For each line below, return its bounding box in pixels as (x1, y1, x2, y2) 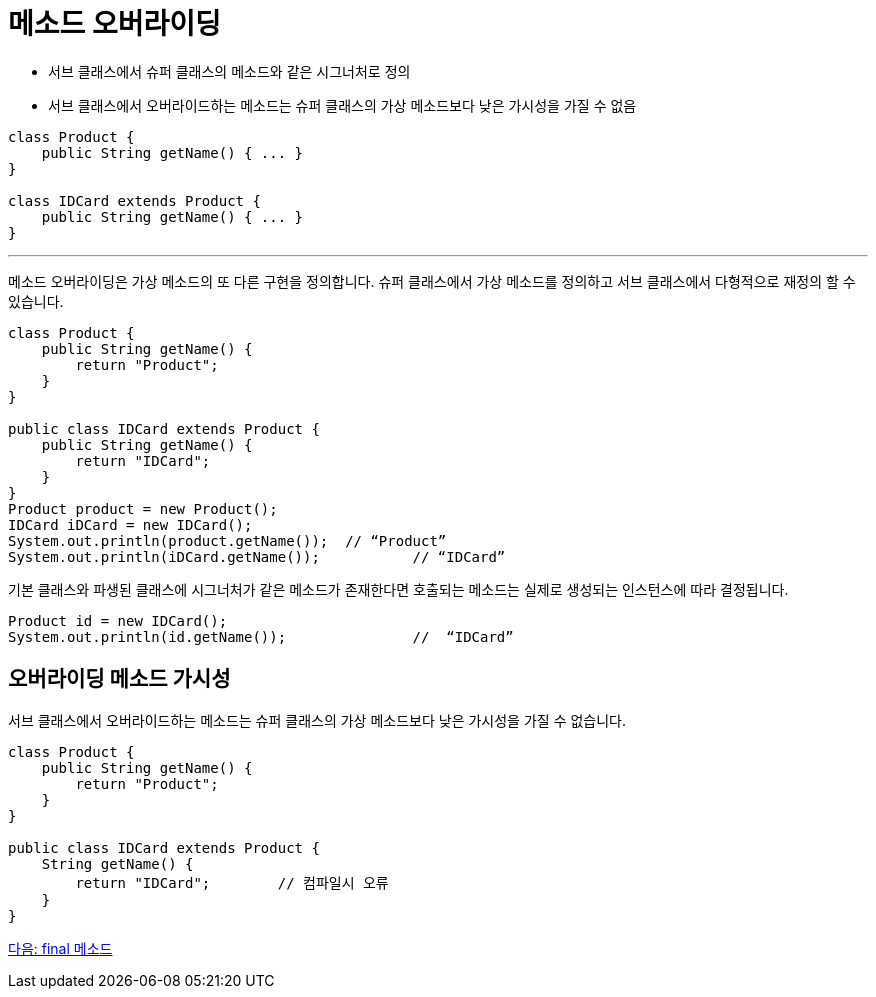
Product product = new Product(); (8, 500, 278, 517)
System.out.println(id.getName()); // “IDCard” (8, 628, 514, 645)
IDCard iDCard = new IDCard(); (8, 516, 253, 533)
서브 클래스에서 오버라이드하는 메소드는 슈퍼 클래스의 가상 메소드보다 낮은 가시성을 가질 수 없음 (48, 96, 637, 114)
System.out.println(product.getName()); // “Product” (8, 532, 447, 549)
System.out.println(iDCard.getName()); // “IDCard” (8, 548, 506, 565)
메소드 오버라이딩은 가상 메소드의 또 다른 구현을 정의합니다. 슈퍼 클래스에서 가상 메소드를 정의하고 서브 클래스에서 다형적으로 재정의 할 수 (8, 272, 856, 290)
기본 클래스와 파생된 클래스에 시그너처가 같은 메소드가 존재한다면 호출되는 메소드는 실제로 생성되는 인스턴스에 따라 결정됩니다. (8, 580, 789, 598)
